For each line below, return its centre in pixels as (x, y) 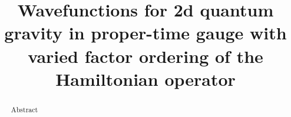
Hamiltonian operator (145, 78)
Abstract (24, 109)
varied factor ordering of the (145, 56)
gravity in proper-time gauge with (145, 33)
